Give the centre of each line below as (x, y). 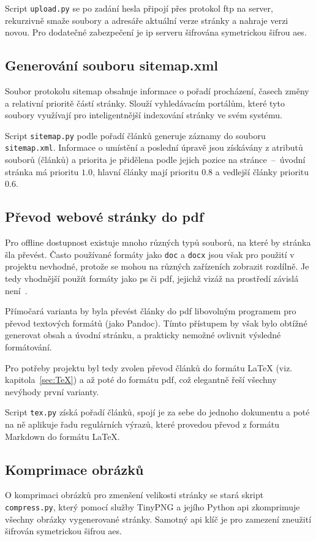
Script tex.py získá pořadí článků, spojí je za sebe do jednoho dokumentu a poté (157, 412)
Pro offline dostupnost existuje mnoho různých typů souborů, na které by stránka (158, 242)
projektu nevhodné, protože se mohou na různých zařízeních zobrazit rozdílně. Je (157, 266)
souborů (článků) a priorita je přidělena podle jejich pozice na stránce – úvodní (155, 160)
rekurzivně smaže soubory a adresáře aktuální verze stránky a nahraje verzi (147, 20)
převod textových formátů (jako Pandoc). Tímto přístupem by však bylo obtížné (156, 323)
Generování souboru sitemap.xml (112, 65)
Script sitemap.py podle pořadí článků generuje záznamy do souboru (135, 135)
